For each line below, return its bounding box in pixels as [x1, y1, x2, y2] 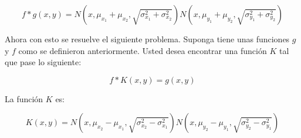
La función [5, 92, 43, 105]
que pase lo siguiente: [5, 56, 82, 68]
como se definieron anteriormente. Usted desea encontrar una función [18, 44, 267, 56]
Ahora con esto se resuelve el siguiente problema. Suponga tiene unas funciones [5, 33, 290, 45]
